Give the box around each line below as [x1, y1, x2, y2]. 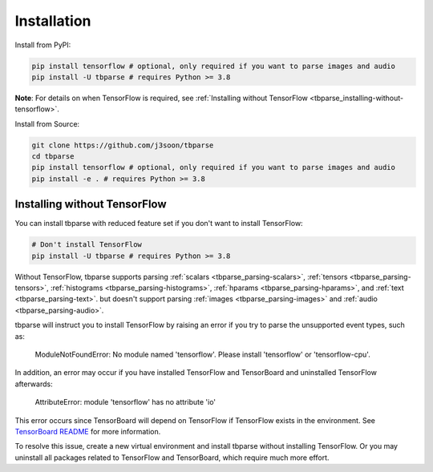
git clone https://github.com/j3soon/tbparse [31, 140, 214, 150]
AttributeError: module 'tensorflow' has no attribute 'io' [34, 397, 216, 407]
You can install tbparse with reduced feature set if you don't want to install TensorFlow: [14, 219, 304, 228]
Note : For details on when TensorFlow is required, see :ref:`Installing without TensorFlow [14, 93, 309, 103]
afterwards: [14, 379, 53, 389]
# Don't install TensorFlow [31, 240, 142, 249]
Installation [14, 12, 91, 30]
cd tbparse [31, 152, 75, 161]
